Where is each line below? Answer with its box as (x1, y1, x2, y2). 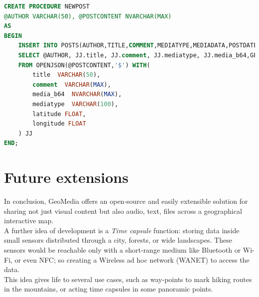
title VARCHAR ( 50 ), (32, 71, 101, 79)
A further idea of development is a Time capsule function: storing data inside (4, 225, 240, 235)
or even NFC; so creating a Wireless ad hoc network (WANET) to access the (14, 254, 250, 265)
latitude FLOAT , (32, 110, 86, 118)
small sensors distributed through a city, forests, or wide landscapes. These (4, 235, 232, 245)
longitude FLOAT (32, 120, 86, 128)
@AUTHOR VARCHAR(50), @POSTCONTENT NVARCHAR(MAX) (4, 12, 172, 20)
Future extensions (4, 167, 129, 187)
